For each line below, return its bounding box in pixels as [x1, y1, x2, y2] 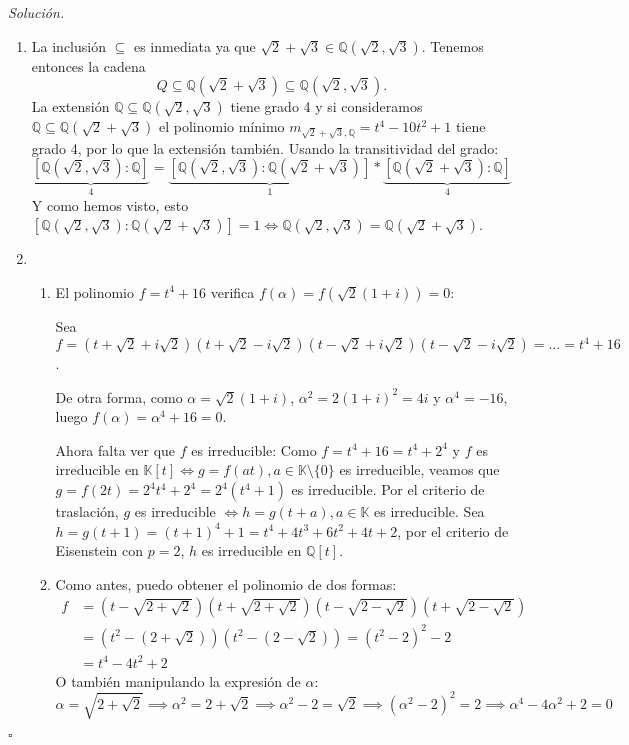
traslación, [55, 501, 119, 522]
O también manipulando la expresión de [55, 670, 301, 691]
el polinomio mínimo [158, 116, 285, 137]
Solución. [8, 2, 65, 22]
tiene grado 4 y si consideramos [230, 96, 423, 117]
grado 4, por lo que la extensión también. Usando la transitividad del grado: [31, 137, 499, 158]
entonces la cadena [31, 55, 146, 76]
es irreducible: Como [191, 439, 317, 460]
